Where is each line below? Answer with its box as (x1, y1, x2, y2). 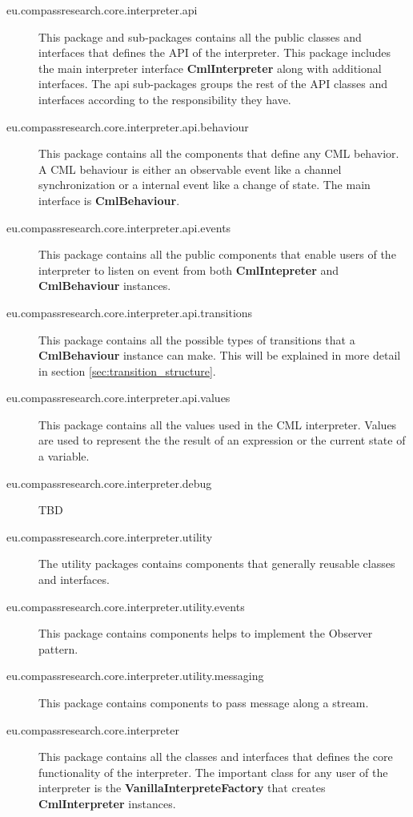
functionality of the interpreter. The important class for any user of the (38, 763, 388, 780)
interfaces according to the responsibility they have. (38, 91, 291, 107)
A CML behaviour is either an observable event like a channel (38, 160, 342, 177)
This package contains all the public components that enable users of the (38, 246, 396, 263)
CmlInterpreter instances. (38, 795, 176, 811)
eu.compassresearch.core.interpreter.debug (6, 474, 212, 491)
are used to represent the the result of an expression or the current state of (38, 432, 406, 449)
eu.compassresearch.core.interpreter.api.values (6, 389, 231, 406)
